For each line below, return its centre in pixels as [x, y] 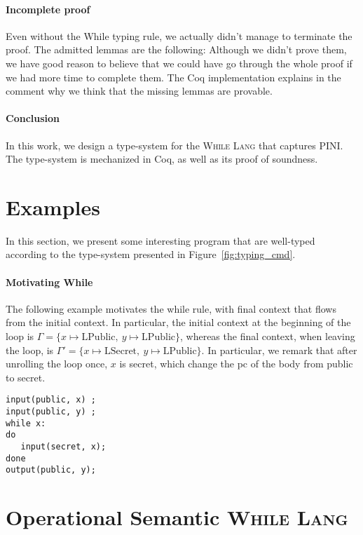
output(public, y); [51, 470]
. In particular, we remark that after [279, 350]
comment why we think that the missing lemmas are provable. [139, 91]
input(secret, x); [63, 447]
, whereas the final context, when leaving [268, 336]
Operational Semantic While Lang [177, 517]
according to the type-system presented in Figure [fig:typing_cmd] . [151, 254]
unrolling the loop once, [57, 364]
